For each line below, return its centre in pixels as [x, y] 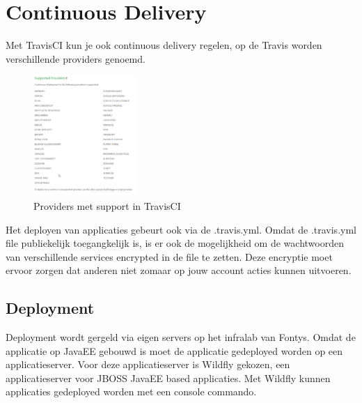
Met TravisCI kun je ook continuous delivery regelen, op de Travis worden [164, 45]
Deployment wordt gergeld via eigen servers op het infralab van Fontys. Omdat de [181, 337]
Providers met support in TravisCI [107, 205]
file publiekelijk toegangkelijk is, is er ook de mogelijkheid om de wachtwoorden [175, 243]
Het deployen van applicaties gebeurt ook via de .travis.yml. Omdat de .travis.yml [181, 229]
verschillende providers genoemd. [76, 58]
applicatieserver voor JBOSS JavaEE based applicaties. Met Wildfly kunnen [168, 378]
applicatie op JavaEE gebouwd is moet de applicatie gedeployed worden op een [174, 350]
